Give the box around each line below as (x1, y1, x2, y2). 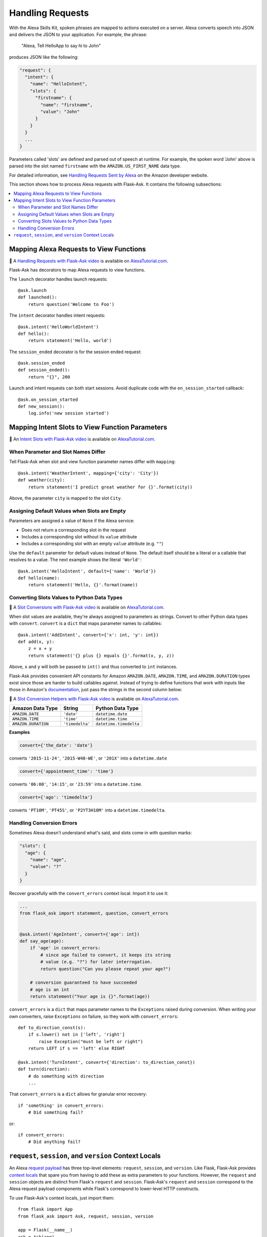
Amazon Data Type (12, 705, 58, 712)
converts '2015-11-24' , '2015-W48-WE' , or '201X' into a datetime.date (9, 755, 168, 761)
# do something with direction (28, 1073, 104, 1079)
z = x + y (28, 646, 52, 652)
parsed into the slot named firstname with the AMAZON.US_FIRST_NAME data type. (9, 163, 181, 169)
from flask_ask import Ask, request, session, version (18, 1213, 154, 1219)
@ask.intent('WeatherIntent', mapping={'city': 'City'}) (18, 470, 159, 476)
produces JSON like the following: (9, 54, 79, 60)
